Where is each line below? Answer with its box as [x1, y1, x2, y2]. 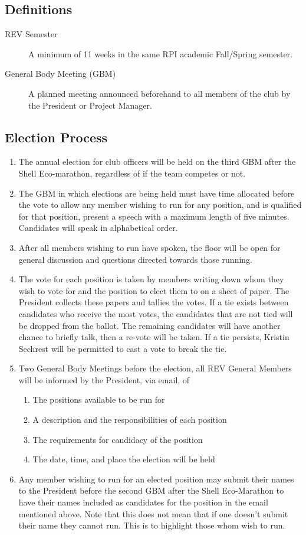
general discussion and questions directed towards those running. [18, 253, 253, 265]
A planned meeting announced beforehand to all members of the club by [28, 87, 291, 99]
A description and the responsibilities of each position [32, 413, 227, 426]
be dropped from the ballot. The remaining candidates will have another [18, 319, 281, 331]
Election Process [5, 128, 108, 146]
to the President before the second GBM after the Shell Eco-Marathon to [18, 484, 284, 497]
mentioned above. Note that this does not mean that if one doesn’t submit [18, 507, 288, 520]
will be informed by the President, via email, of [18, 373, 190, 386]
